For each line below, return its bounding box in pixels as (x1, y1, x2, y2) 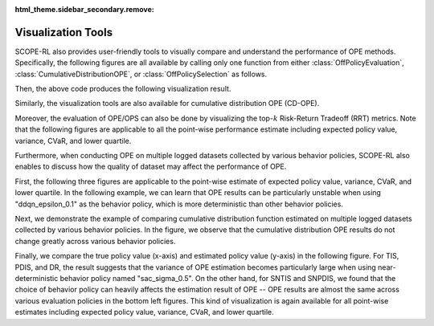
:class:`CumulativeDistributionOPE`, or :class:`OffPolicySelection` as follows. (14, 69, 268, 79)
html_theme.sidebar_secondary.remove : (14, 5, 154, 14)
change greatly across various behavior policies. (14, 236, 176, 246)
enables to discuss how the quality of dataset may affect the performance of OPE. (14, 161, 287, 172)
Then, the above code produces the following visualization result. (14, 84, 231, 94)
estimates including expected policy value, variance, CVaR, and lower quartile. (14, 308, 274, 317)
